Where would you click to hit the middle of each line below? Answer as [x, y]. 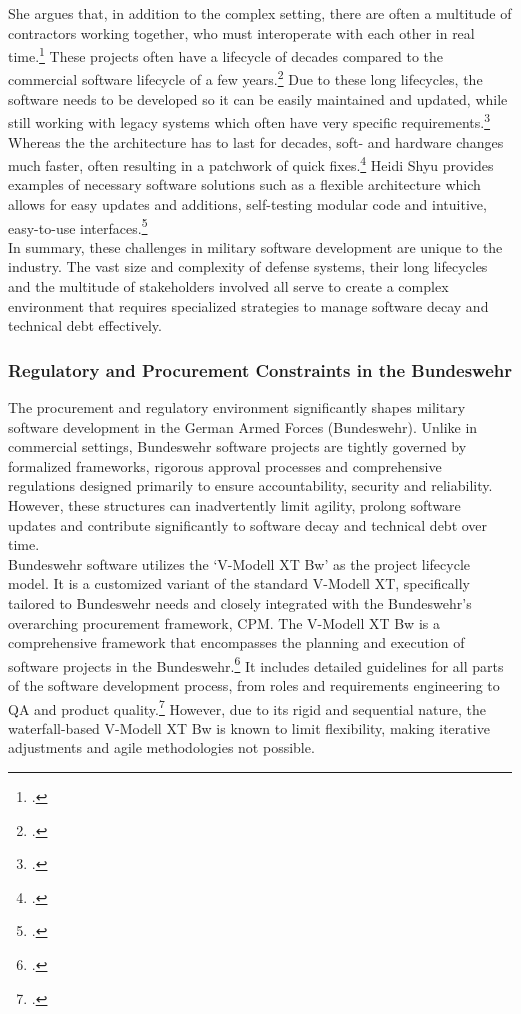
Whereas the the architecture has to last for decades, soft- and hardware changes [256, 141]
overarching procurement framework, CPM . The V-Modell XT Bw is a [224, 622]
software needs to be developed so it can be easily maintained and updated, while [258, 98]
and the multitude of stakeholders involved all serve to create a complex [228, 286]
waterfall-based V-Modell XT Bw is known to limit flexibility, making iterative [249, 727]
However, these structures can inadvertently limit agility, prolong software [234, 504]
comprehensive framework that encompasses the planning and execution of [236, 642]
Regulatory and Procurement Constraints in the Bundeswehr [260, 369]
